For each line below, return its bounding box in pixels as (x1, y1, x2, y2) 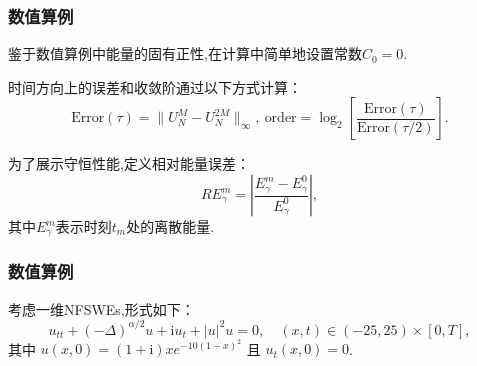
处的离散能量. (126, 216, 215, 236)
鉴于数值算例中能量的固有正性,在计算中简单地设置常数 (8, 43, 362, 64)
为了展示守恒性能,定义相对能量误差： (8, 153, 250, 174)
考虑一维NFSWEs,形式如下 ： (8, 298, 195, 319)
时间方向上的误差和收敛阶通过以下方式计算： (8, 76, 302, 97)
